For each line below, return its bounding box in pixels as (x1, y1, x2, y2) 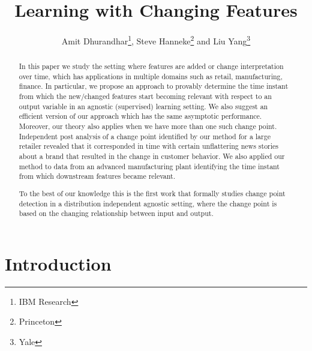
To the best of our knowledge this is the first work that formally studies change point (19, 188, 286, 198)
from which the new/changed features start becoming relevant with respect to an (19, 91, 272, 101)
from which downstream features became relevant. (19, 171, 175, 181)
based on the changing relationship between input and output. (19, 208, 214, 218)
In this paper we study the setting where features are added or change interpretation (19, 61, 284, 71)
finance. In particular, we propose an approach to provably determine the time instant (19, 81, 289, 91)
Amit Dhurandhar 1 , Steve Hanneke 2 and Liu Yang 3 (61, 33, 251, 47)
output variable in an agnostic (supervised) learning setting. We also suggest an (19, 101, 268, 111)
